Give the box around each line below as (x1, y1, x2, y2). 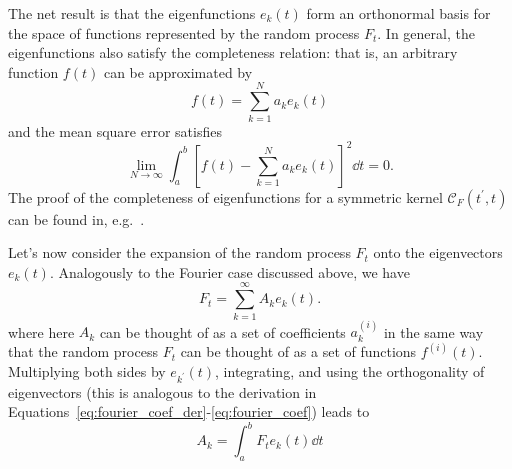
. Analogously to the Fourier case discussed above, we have (49, 261, 410, 282)
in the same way (383, 321, 484, 342)
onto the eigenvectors (373, 242, 503, 263)
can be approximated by (103, 61, 253, 82)
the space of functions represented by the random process (8, 22, 360, 43)
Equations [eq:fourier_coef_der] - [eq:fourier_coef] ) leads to (8, 401, 370, 422)
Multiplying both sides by (8, 360, 166, 381)
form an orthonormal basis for (306, 3, 491, 23)
